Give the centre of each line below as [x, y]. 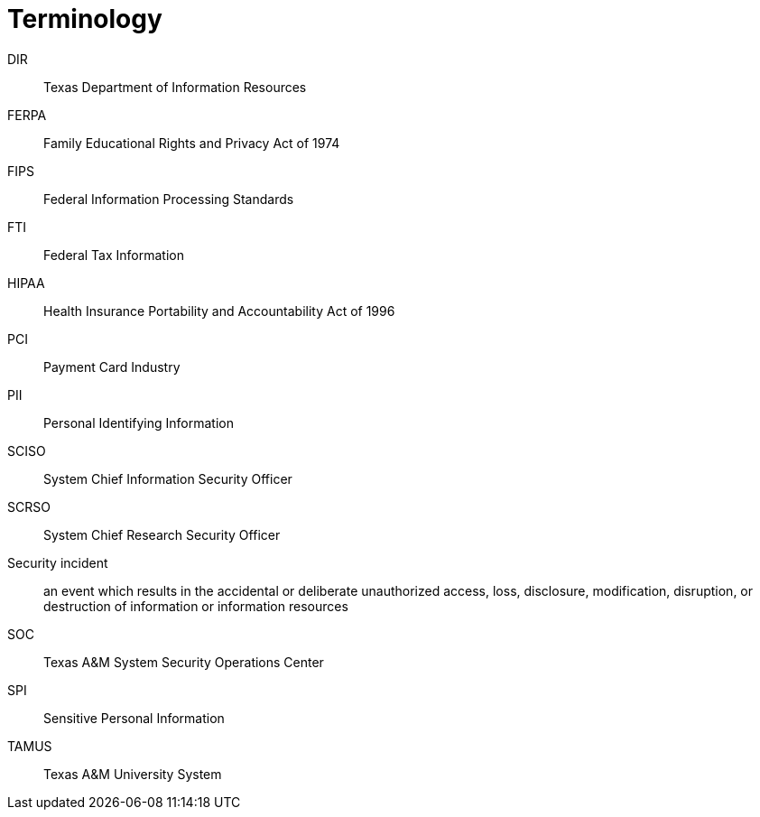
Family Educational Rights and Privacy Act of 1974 [192, 143]
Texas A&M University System [133, 774]
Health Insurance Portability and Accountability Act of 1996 [219, 311]
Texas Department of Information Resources [175, 87]
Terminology [85, 19]
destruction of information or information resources [196, 606]
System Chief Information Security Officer [168, 478]
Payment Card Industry [112, 367]
